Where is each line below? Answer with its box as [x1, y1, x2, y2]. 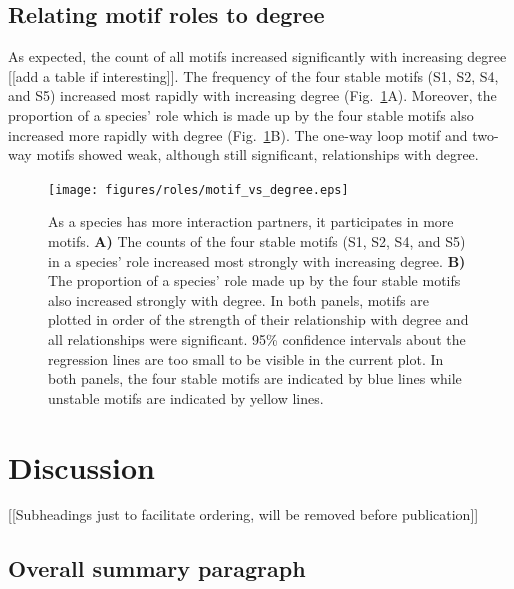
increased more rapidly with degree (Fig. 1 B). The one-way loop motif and [8, 124, 468, 145]
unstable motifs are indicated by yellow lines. [48, 387, 324, 408]
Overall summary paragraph [8, 553, 306, 584]
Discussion [8, 446, 155, 487]
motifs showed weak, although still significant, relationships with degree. [36, 144, 479, 165]
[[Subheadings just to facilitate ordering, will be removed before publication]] [8, 504, 479, 525]
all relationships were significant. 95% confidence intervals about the [48, 328, 466, 349]
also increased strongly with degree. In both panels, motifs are [48, 289, 429, 310]
